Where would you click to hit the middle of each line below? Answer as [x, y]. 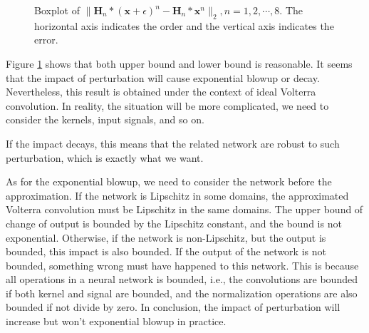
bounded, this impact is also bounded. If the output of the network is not [166, 251]
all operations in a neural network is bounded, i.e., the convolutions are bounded [182, 279]
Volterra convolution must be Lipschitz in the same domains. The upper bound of [184, 209]
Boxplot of [57, 10]
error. [46, 40]
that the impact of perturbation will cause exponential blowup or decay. [163, 77]
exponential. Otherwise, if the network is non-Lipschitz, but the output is [166, 237]
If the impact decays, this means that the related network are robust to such [173, 143]
